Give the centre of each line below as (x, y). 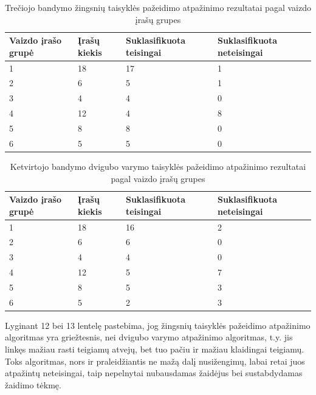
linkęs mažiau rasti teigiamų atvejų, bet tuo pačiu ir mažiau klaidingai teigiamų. (155, 349)
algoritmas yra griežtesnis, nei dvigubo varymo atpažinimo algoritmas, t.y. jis (149, 337)
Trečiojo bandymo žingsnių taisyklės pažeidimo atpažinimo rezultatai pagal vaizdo (158, 7)
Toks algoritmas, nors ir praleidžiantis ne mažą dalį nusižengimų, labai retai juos (155, 361)
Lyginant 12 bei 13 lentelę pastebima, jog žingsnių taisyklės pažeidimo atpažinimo (158, 325)
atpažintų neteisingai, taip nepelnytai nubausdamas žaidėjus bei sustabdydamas (154, 373)
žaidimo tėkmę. (33, 384)
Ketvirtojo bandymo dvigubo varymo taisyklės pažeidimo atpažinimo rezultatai (158, 166)
